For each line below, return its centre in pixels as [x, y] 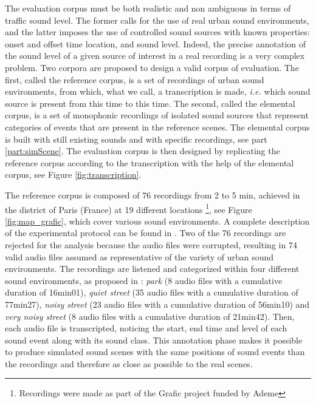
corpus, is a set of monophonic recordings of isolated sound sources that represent [157, 115]
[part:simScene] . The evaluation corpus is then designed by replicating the [143, 151]
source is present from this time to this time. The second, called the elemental [150, 103]
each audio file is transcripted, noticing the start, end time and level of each [146, 328]
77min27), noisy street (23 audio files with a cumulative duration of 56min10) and [157, 304]
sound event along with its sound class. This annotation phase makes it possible [154, 340]
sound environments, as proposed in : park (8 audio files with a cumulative [144, 280]
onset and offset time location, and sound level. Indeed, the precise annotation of [156, 43]
